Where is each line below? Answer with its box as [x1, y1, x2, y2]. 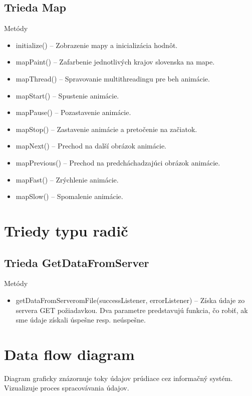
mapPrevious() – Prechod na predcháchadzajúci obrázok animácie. [16, 157, 220, 167]
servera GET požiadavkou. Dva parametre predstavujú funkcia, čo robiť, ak [16, 304, 248, 315]
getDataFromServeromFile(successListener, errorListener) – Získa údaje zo [16, 294, 245, 305]
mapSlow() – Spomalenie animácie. [16, 191, 123, 201]
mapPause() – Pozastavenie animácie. [16, 107, 131, 117]
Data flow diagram [4, 343, 135, 364]
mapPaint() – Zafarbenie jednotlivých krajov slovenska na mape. [16, 56, 215, 67]
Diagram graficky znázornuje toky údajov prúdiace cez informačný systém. [4, 372, 233, 383]
